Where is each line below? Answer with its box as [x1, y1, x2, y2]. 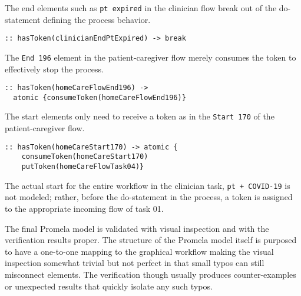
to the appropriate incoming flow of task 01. [5, 202, 164, 214]
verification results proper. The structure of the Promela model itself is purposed [5, 234, 297, 246]
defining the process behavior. [43, 13, 151, 25]
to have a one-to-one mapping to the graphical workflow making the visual [5, 245, 274, 257]
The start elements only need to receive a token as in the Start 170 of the [5, 110, 274, 122]
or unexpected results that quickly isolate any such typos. [5, 280, 213, 292]
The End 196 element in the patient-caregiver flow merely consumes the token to [5, 51, 296, 63]
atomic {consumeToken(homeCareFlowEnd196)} [13, 93, 186, 102]
